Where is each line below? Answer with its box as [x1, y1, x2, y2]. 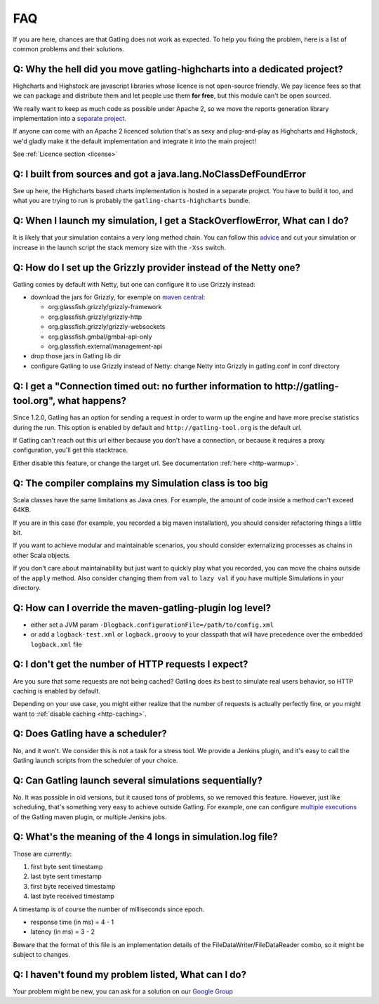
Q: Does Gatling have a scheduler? [13, 728, 168, 740]
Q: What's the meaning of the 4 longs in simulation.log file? [13, 831, 279, 843]
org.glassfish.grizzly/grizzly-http [48, 313, 142, 321]
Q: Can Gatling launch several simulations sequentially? [13, 774, 263, 786]
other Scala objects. [13, 551, 72, 559]
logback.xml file [30, 640, 82, 648]
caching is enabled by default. [13, 686, 101, 695]
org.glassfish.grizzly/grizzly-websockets [48, 322, 166, 331]
